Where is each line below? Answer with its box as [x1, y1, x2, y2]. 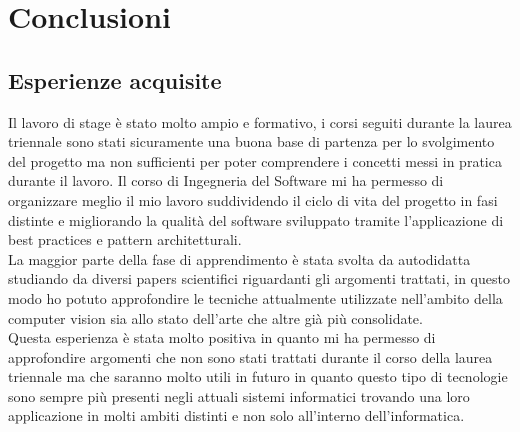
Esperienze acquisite [8, 64, 222, 95]
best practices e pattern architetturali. [8, 229, 242, 250]
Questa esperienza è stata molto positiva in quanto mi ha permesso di [8, 327, 436, 348]
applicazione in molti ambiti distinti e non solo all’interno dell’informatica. [8, 405, 465, 426]
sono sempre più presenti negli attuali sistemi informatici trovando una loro [8, 385, 470, 406]
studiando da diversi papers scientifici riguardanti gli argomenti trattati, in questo [8, 268, 510, 289]
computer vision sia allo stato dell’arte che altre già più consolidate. [8, 307, 423, 328]
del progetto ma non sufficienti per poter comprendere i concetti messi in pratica [8, 150, 502, 171]
